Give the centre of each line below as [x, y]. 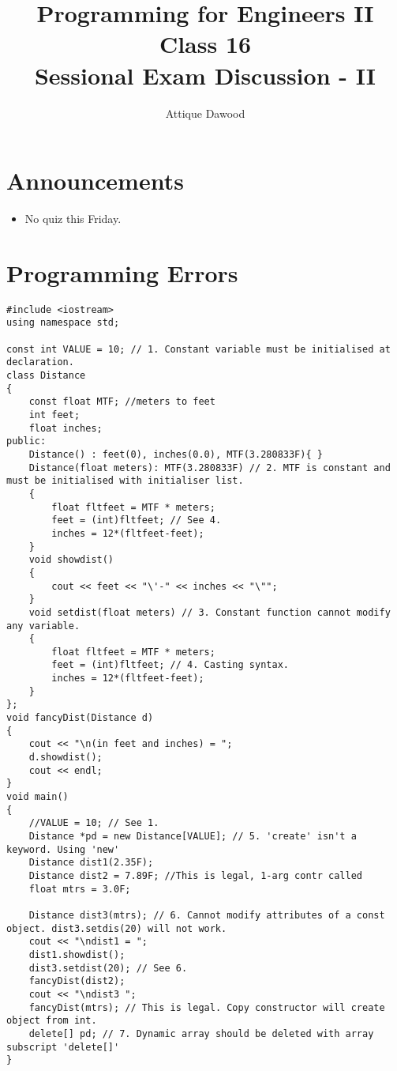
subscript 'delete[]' [63, 1047]
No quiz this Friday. [73, 219]
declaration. [40, 362]
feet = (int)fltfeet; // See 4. [137, 520]
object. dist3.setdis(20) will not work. [117, 928]
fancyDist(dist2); [77, 981]
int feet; [54, 415]
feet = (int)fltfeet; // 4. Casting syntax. [170, 665]
